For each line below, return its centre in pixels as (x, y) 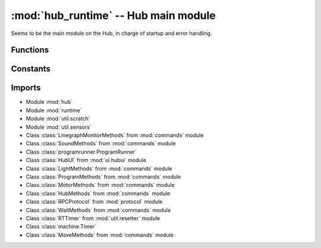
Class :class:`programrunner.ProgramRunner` (81, 152)
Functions (30, 50)
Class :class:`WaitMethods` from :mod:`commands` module (98, 210)
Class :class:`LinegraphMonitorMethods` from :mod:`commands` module (115, 135)
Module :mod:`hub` (49, 102)
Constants (31, 69)
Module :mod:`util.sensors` (59, 127)
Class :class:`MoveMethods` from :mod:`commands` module (100, 235)
